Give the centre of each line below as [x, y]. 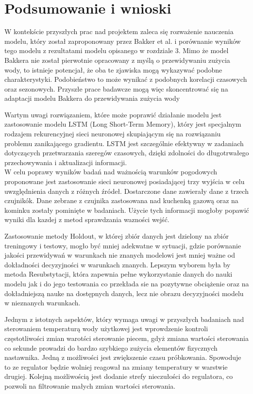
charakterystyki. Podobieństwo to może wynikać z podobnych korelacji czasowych [126, 79]
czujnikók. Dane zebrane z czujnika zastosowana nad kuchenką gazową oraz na [121, 200]
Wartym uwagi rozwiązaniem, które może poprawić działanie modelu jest [113, 114]
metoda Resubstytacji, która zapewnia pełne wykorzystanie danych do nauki [118, 274]
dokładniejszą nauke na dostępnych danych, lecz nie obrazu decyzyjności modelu [124, 293]
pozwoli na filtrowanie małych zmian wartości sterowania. [90, 385]
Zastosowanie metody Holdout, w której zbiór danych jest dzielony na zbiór [117, 236]
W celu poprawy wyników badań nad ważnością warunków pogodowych [111, 172]
